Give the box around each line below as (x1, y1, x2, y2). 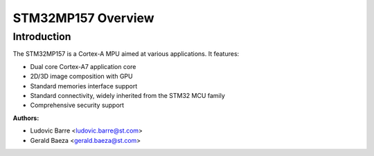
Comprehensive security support (30, 101, 125, 110)
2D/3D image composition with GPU (30, 72, 133, 81)
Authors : (12, 114, 39, 122)
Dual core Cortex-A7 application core (30, 62, 136, 70)
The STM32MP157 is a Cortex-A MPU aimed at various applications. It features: (12, 50, 240, 58)
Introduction (12, 30, 71, 43)
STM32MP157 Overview (12, 10, 155, 26)
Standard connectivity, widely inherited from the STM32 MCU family (30, 91, 225, 99)
